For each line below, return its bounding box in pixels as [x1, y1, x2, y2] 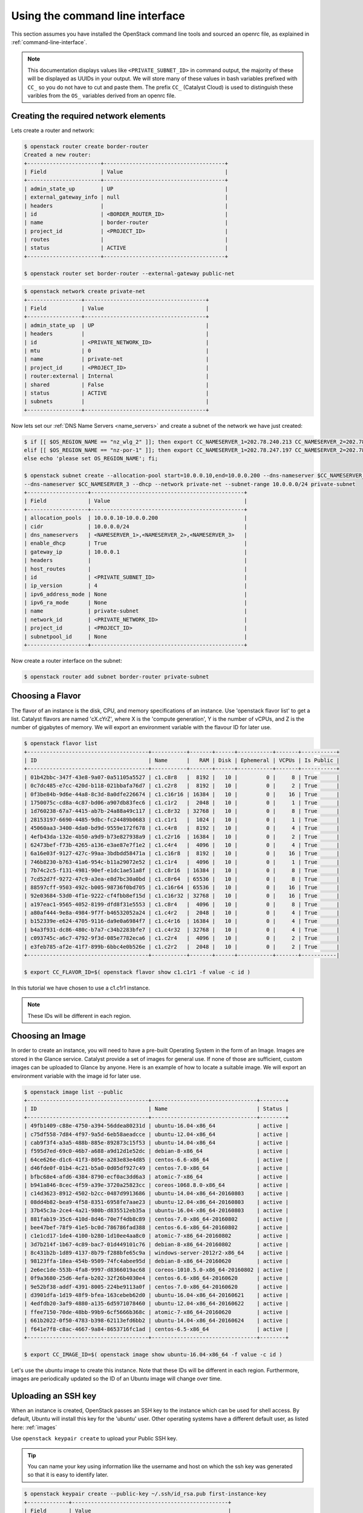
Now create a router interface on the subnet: [11, 657, 122, 665]
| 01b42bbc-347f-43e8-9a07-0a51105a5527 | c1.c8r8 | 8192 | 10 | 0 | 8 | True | [24, 773, 340, 781]
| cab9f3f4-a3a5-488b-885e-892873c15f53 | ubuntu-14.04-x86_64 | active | [24, 1139, 289, 1146]
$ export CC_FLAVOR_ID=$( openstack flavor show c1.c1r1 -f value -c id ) [24, 968, 251, 976]
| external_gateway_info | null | [24, 194, 229, 201]
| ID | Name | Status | [24, 1105, 289, 1112]
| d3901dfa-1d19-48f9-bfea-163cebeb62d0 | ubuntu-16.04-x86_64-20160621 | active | [24, 1292, 289, 1299]
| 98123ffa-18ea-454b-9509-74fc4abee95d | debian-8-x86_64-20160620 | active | [24, 1258, 289, 1265]
